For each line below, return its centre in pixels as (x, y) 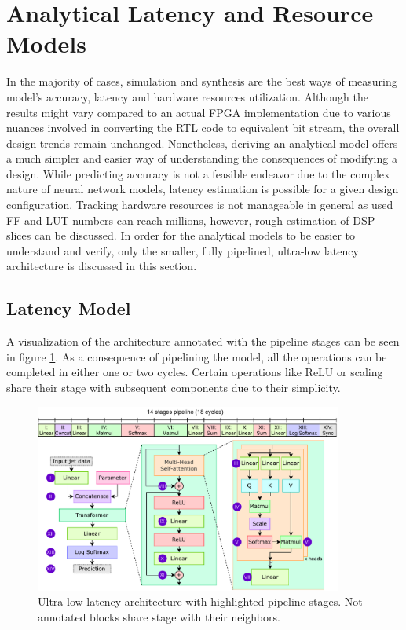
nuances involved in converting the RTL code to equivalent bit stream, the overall (203, 128)
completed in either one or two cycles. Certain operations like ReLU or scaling (195, 372)
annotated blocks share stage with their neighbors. (159, 616)
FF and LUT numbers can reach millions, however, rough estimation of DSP (191, 220)
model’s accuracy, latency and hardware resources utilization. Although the (187, 96)
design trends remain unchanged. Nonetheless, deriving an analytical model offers (202, 143)
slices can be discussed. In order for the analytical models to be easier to (181, 235)
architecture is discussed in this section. (102, 266)
